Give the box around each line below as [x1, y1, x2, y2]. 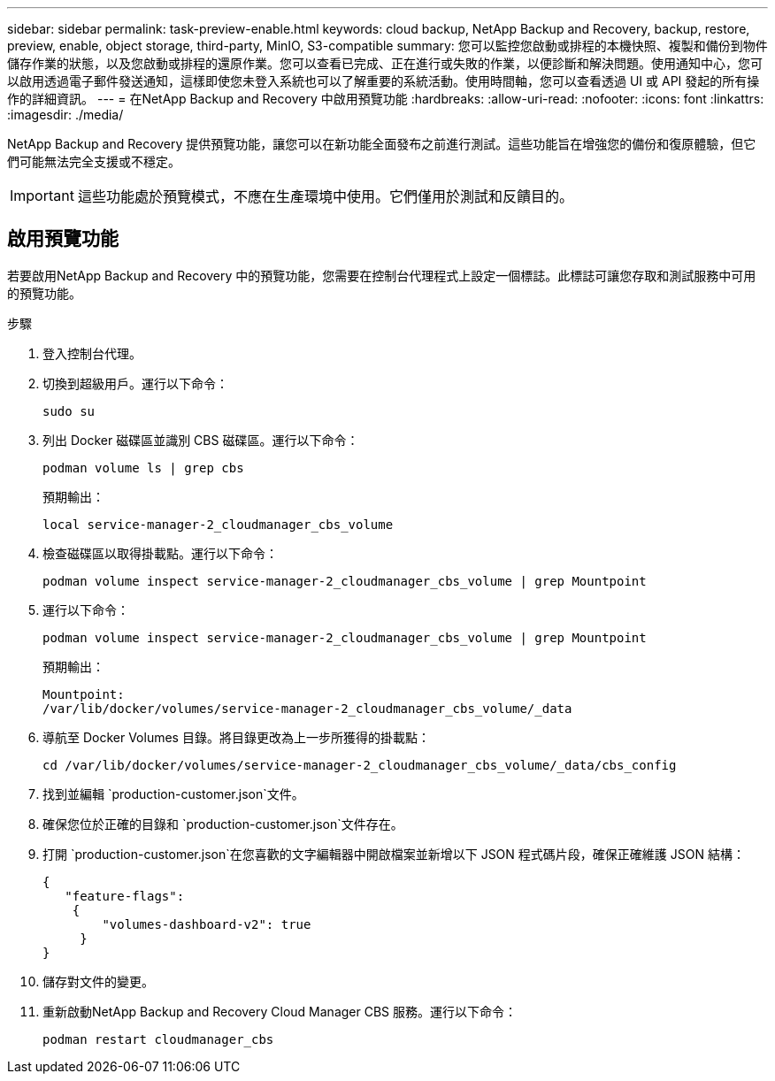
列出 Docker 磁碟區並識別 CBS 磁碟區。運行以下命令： [42, 432, 359, 448]
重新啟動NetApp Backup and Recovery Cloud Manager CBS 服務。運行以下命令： [42, 1003, 518, 1019]
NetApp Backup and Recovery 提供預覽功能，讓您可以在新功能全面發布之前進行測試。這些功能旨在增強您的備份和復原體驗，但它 [7, 136, 756, 151]
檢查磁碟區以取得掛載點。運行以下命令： [42, 545, 278, 561]
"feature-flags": [65, 888, 185, 903]
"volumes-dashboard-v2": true [102, 916, 311, 931]
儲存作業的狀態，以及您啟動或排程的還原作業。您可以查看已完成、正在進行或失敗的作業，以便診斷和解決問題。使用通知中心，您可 [7, 56, 763, 71]
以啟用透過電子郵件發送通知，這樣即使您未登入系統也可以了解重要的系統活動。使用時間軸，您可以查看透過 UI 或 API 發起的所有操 [7, 73, 760, 88]
